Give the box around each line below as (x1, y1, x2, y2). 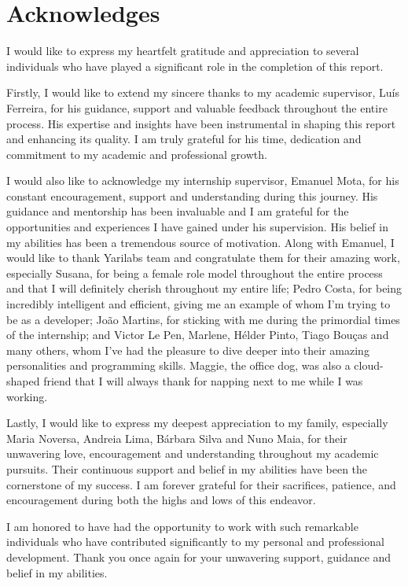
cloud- (354, 357, 384, 374)
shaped (6, 373, 40, 389)
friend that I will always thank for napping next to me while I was (43, 373, 363, 389)
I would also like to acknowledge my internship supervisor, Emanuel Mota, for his (6, 172, 399, 189)
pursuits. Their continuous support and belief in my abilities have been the (6, 460, 368, 477)
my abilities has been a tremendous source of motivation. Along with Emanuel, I (6, 234, 395, 250)
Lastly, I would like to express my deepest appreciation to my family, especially (6, 415, 388, 431)
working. (6, 388, 48, 404)
